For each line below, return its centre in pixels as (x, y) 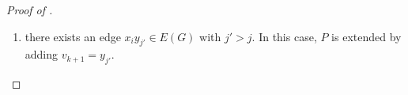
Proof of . (30, 9)
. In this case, (284, 36)
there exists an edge (73, 36)
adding (42, 54)
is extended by (366, 36)
